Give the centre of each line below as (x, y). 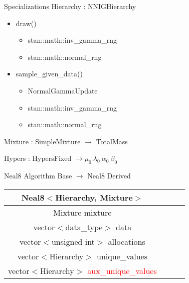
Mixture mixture (82, 212)
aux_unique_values (122, 270)
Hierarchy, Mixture (94, 197)
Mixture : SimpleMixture (42, 141)
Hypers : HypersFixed (38, 158)
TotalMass (112, 141)
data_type (84, 227)
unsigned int (73, 241)
